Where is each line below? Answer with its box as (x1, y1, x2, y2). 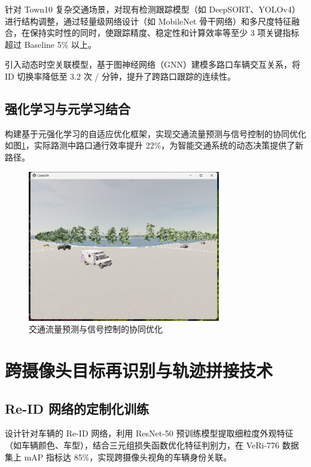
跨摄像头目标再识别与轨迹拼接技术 (5, 357, 273, 382)
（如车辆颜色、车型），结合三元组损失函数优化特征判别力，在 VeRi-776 (5, 438, 280, 451)
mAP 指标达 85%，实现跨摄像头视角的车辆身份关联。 (24, 450, 232, 463)
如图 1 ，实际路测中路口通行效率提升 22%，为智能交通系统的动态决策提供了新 (5, 139, 304, 151)
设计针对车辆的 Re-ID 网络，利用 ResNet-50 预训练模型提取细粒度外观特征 (5, 427, 294, 439)
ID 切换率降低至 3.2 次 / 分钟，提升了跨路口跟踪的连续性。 (5, 69, 236, 82)
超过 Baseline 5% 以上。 (5, 38, 97, 50)
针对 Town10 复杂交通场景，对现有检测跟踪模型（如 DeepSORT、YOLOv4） (5, 3, 300, 15)
